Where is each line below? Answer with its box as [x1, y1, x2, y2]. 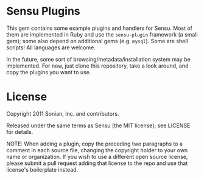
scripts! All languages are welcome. [6, 44, 96, 51]
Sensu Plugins [6, 4, 80, 18]
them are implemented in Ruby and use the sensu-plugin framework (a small [6, 30, 198, 38]
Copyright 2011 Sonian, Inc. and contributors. [6, 110, 119, 117]
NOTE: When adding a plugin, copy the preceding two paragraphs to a [6, 140, 183, 147]
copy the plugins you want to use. [6, 68, 91, 75]
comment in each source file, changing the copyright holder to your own [6, 146, 188, 153]
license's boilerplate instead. [6, 166, 79, 173]
